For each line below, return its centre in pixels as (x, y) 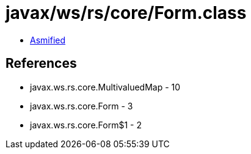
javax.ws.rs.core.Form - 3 (82, 106)
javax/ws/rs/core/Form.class (126, 13)
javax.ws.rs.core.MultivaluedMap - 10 (105, 87)
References (41, 64)
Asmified (48, 40)
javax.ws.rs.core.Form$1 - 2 (86, 125)
